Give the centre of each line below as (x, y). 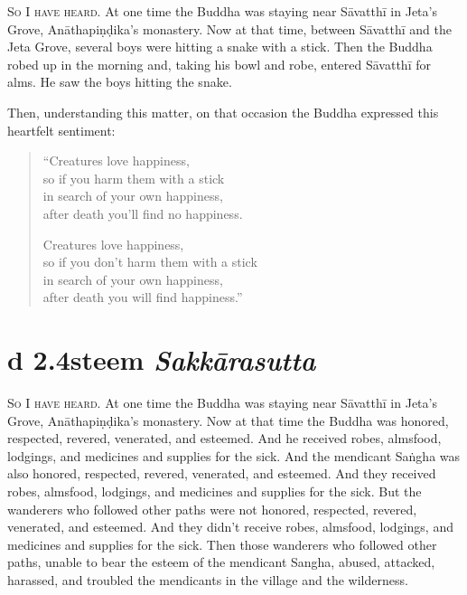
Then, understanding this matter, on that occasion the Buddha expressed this (223, 112)
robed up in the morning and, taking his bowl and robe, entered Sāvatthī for (219, 64)
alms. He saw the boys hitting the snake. (120, 82)
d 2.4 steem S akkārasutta (162, 360)
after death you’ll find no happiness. (143, 213)
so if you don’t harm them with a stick (150, 262)
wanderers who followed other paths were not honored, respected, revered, (212, 509)
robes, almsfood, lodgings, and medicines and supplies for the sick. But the (215, 491)
